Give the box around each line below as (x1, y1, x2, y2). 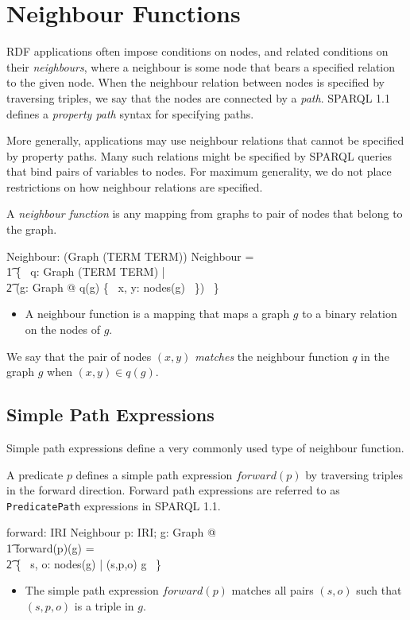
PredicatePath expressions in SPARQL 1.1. (6, 497, 221, 513)
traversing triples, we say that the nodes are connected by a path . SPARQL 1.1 (6, 89, 390, 106)
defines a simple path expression (75, 466, 233, 482)
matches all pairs (231, 582, 314, 599)
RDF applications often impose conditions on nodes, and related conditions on (6, 43, 389, 60)
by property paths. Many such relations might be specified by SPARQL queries (6, 147, 392, 164)
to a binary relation (302, 305, 397, 322)
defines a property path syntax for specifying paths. (6, 105, 254, 122)
